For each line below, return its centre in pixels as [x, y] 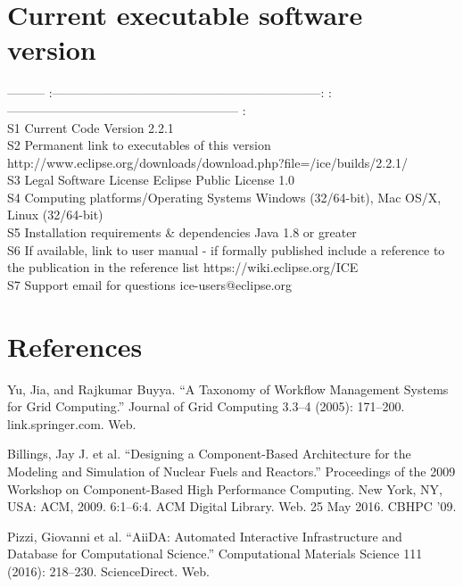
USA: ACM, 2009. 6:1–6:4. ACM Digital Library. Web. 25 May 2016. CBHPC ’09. [232, 506]
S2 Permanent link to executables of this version [139, 145]
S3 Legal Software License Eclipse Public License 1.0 [151, 180]
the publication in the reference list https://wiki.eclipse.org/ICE [183, 267]
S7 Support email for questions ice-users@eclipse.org [150, 284]
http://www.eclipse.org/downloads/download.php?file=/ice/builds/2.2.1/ [208, 162]
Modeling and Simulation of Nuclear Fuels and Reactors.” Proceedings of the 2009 [231, 471]
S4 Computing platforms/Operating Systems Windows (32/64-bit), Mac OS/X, [224, 197]
